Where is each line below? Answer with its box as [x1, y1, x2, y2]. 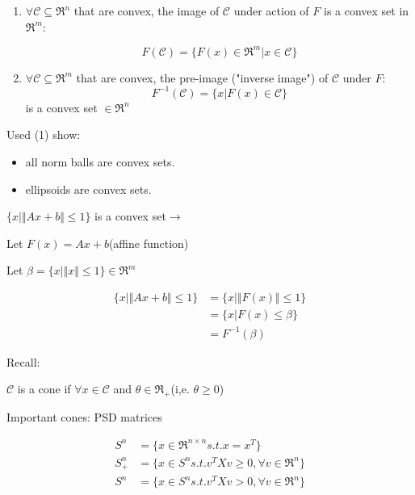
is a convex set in [323, 2, 409, 19]
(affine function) [108, 234, 189, 251]
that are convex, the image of [73, 2, 220, 19]
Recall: [6, 353, 40, 370]
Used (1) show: [6, 126, 81, 143]
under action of [233, 2, 309, 19]
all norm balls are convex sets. [25, 153, 175, 170]
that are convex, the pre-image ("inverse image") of [76, 69, 329, 86]
